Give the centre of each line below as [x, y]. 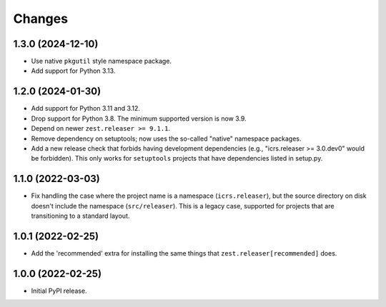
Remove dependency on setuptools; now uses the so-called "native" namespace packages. [166, 139]
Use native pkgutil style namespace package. [101, 61]
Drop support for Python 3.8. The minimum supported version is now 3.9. [139, 119]
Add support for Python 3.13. [73, 71]
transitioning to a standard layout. [80, 216]
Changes [40, 19]
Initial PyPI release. [59, 291]
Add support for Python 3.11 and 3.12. [86, 109]
